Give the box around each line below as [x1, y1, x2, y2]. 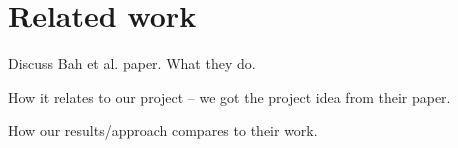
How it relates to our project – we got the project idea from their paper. [8, 86, 451, 107]
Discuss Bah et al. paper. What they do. [8, 53, 256, 74]
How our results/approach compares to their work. [8, 120, 318, 141]
